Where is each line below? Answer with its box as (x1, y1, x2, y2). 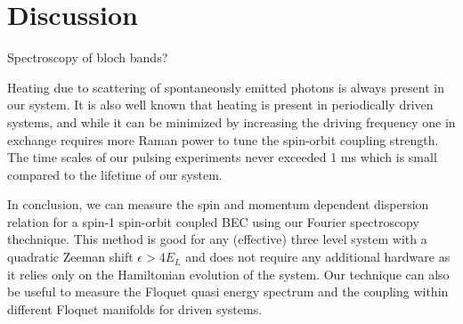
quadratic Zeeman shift (7, 247, 134, 266)
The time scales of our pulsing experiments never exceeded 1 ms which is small (7, 148, 437, 166)
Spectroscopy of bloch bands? (7, 48, 168, 67)
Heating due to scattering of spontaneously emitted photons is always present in (7, 77, 444, 96)
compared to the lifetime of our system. (7, 165, 223, 183)
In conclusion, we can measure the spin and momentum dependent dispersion (7, 195, 429, 214)
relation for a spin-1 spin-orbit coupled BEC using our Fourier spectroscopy (7, 212, 419, 231)
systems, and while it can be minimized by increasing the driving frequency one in (7, 112, 456, 131)
